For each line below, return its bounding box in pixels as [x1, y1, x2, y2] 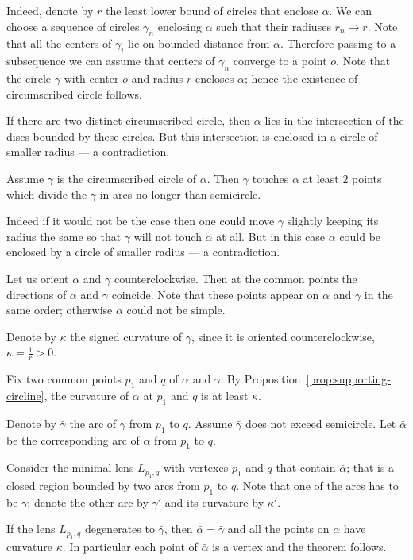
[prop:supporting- [306, 371, 391, 387]
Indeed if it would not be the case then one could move [6, 212, 275, 229]
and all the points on [227, 520, 330, 537]
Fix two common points [6, 371, 122, 387]
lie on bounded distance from [128, 35, 270, 52]
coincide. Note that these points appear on [111, 286, 319, 302]
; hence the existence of [244, 69, 358, 86]
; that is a [346, 459, 395, 476]
